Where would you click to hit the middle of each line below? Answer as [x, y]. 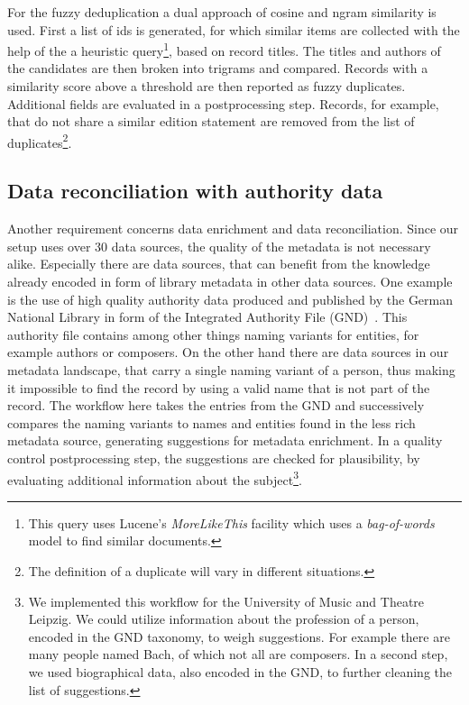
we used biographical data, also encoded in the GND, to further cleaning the [240, 671]
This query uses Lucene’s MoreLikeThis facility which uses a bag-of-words [231, 522]
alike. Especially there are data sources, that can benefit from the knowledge [219, 264]
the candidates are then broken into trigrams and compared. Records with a [218, 68]
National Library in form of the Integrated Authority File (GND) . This [207, 317]
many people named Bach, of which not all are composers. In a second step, [238, 654]
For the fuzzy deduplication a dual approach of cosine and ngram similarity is [222, 12]
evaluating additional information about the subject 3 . [155, 478]
